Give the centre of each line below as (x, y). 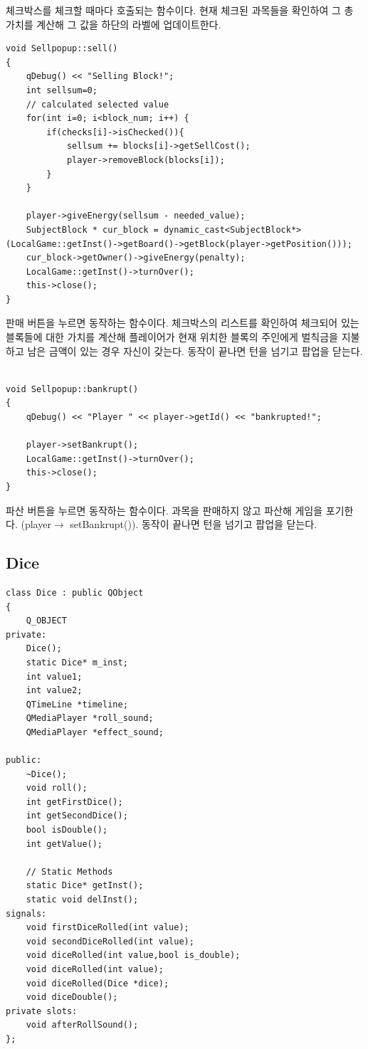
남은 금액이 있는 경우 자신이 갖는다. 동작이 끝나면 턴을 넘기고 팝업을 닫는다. (195, 350)
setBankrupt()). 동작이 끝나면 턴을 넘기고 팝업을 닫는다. (194, 524)
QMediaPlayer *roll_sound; (90, 718)
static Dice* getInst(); (85, 886)
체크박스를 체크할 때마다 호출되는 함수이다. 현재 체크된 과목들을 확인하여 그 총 (180, 10)
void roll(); (57, 788)
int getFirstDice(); (74, 802)
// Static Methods (69, 871)
